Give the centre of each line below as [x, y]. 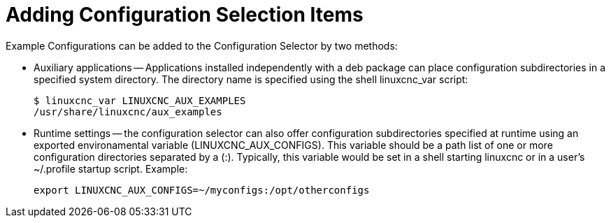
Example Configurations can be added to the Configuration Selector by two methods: [202, 45]
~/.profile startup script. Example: [111, 168]
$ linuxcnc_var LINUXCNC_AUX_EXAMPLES [140, 100]
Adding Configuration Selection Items [185, 15]
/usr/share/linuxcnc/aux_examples [128, 111]
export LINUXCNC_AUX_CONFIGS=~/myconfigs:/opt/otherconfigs [202, 190]
